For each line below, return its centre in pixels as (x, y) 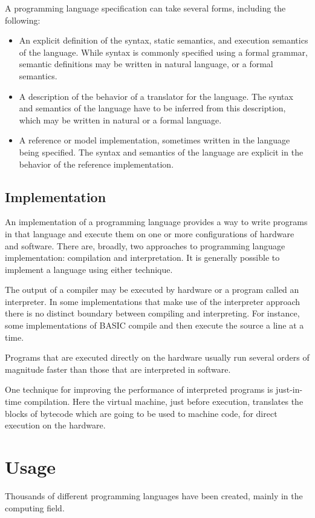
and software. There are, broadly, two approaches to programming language (145, 245)
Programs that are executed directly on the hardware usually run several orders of (157, 357)
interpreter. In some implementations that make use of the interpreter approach (153, 301)
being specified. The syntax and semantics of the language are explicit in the (161, 152)
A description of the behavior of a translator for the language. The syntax (156, 96)
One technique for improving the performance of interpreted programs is (139, 389)
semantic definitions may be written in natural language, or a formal (146, 64)
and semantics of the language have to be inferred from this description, (152, 108)
